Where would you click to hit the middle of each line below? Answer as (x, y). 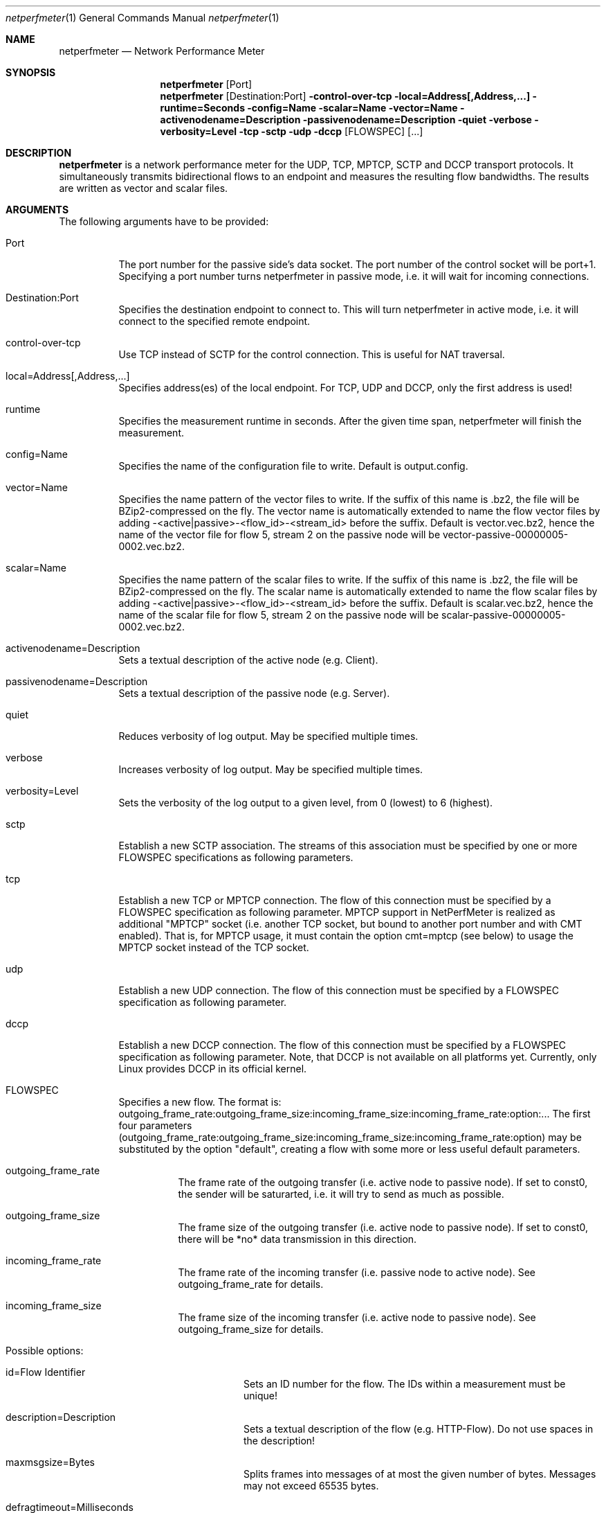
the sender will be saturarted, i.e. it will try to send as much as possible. (341, 1194)
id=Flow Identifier (46, 1372)
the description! (279, 1441)
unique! (260, 1396)
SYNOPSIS (31, 72)
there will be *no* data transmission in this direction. (297, 1239)
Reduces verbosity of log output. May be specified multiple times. (268, 736)
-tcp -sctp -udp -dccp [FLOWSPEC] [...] (331, 131)
